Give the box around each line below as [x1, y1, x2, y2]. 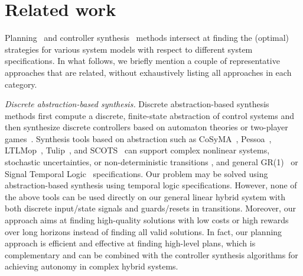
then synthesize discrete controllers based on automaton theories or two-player [5, 121, 288, 133]
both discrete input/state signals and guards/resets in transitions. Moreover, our [5, 202, 296, 214]
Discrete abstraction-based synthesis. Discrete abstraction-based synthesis [5, 98, 269, 110]
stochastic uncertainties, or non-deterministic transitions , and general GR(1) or [5, 156, 298, 168]
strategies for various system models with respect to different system [5, 43, 253, 55]
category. [5, 78, 37, 90]
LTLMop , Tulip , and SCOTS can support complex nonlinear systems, [5, 144, 270, 156]
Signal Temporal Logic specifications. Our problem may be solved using [5, 167, 268, 179]
